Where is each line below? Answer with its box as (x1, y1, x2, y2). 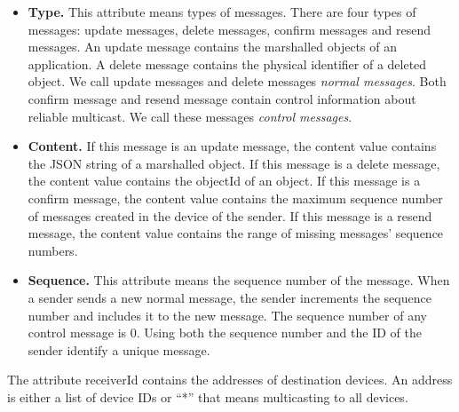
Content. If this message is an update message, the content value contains (28, 137, 437, 155)
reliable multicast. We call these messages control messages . (28, 107, 352, 125)
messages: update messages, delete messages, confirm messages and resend (28, 20, 431, 38)
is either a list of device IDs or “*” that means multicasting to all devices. (7, 387, 408, 406)
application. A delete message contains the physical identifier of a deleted (28, 54, 427, 73)
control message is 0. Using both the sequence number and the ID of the (28, 323, 422, 342)
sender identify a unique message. (28, 340, 210, 359)
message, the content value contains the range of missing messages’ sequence (28, 224, 444, 242)
